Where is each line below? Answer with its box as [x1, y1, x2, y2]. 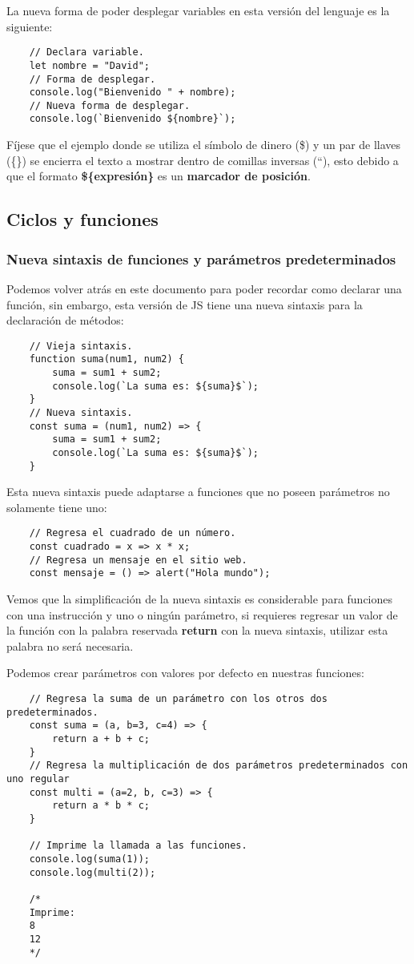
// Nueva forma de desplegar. [29, 99, 191, 111]
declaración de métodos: [6, 312, 124, 329]
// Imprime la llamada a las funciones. [29, 840, 247, 852]
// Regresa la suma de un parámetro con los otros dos [29, 693, 328, 705]
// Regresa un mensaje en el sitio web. [29, 554, 247, 566]
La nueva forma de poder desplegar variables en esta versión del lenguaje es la [6, 2, 390, 18]
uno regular [6, 772, 70, 785]
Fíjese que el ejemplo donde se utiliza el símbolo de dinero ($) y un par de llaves [6, 136, 401, 153]
